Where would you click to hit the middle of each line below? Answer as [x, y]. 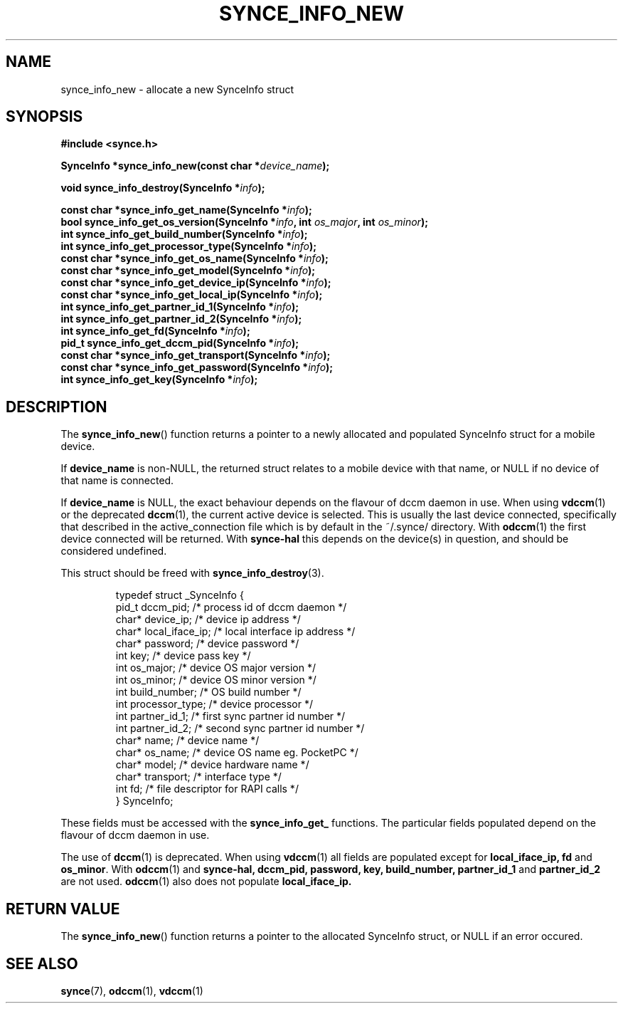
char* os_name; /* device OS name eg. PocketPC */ [237, 753]
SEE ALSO [42, 963]
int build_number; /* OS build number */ [208, 692]
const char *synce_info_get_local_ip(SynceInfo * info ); [192, 295]
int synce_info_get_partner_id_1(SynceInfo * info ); [180, 307]
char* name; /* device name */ [187, 741]
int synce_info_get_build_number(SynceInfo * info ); [184, 234]
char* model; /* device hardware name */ [212, 765]
